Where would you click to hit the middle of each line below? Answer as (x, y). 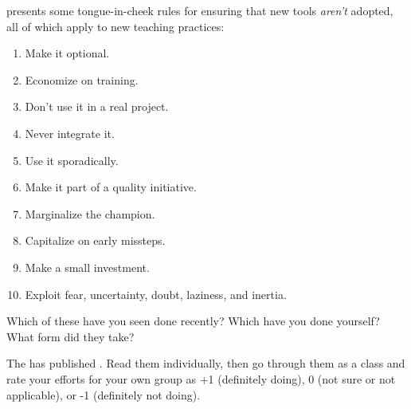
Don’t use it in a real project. (97, 106)
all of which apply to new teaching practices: (115, 26)
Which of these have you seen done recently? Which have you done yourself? (193, 321)
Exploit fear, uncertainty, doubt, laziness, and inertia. (156, 294)
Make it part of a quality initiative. (111, 187)
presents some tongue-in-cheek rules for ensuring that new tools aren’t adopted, (200, 10)
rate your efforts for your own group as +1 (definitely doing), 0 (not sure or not (201, 378)
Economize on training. (82, 79)
